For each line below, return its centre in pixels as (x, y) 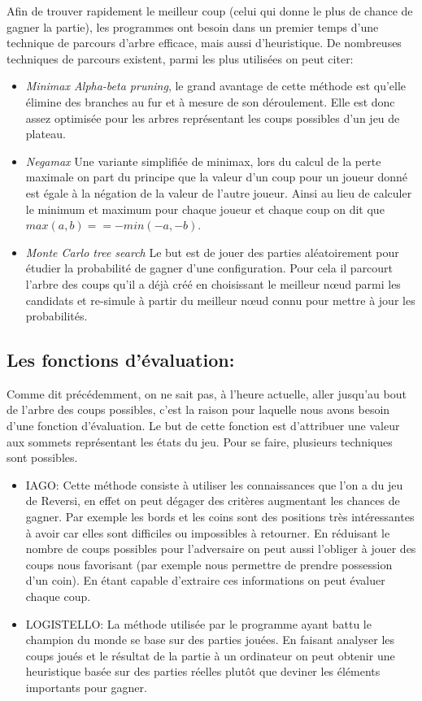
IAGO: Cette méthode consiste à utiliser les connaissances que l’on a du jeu (214, 484)
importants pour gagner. (86, 687)
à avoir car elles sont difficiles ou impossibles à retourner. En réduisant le (208, 532)
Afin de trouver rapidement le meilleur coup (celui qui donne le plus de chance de (210, 11)
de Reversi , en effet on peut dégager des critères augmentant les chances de (213, 501)
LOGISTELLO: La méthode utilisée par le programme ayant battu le (198, 623)
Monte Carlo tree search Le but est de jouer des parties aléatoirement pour (212, 252)
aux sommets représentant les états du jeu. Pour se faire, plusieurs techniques (200, 441)
